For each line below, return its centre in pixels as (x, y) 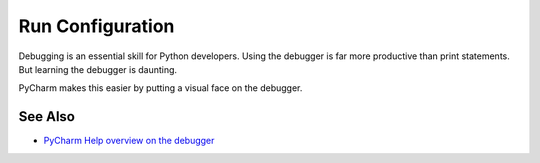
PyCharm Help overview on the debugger (129, 141)
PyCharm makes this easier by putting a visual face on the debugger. (160, 88)
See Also (46, 116)
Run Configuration (96, 26)
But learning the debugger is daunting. (98, 69)
